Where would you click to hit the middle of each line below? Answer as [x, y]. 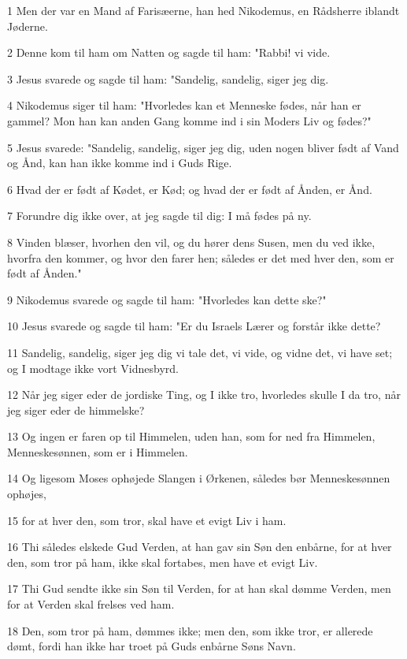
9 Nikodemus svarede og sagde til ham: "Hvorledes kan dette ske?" [167, 299]
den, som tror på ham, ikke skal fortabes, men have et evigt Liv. [163, 562]
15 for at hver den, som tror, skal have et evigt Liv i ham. [147, 520]
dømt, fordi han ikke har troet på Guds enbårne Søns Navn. [152, 646]
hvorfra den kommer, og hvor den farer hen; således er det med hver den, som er [201, 257]
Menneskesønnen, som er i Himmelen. [98, 451]
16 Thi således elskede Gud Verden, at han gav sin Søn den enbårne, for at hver [200, 547]
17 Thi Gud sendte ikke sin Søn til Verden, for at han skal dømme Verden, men [199, 588]
